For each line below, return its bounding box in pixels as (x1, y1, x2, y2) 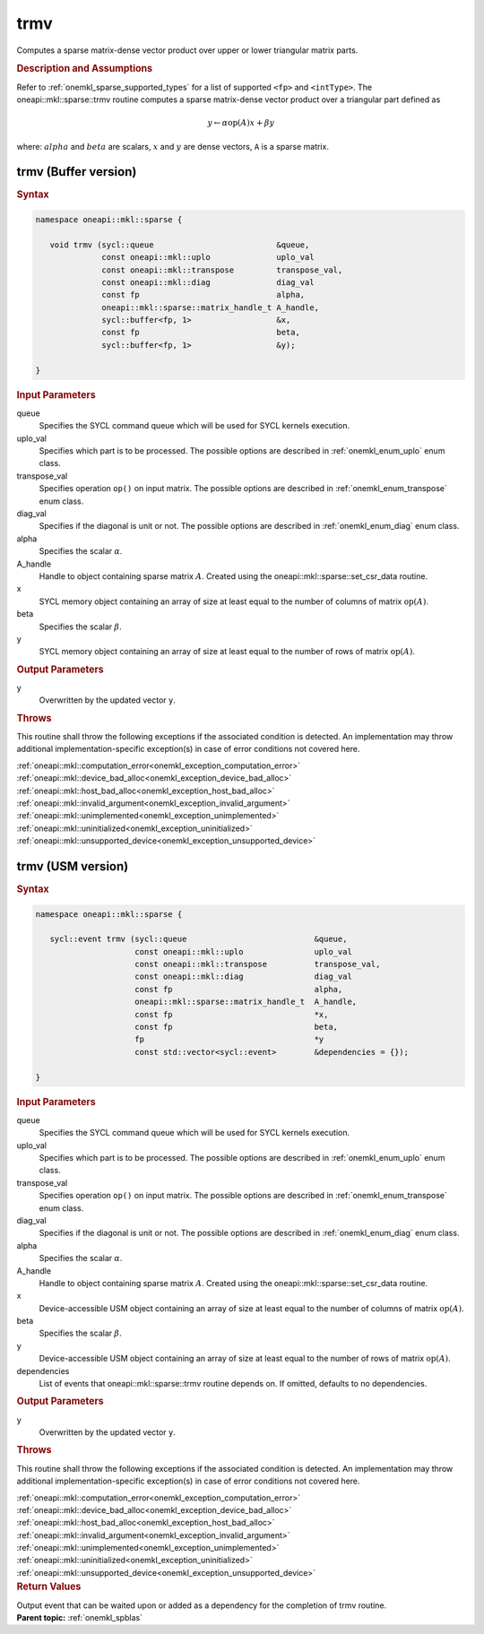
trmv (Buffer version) (16, 164, 137, 179)
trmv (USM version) (16, 859, 129, 874)
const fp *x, (134, 1009, 329, 1019)
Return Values (16, 1580, 82, 1593)
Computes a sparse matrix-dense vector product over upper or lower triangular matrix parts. (16, 45, 359, 56)
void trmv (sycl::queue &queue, (49, 239, 310, 250)
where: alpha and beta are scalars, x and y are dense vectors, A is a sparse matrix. (16, 141, 329, 151)
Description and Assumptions (16, 63, 152, 75)
